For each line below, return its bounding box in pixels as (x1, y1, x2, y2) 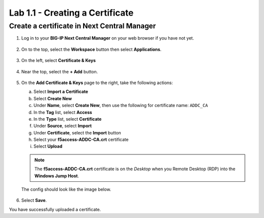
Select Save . (21, 197, 47, 203)
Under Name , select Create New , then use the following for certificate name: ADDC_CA (33, 103, 208, 109)
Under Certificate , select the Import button (33, 130, 121, 135)
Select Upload (33, 143, 63, 149)
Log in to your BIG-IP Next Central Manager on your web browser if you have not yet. (21, 35, 194, 41)
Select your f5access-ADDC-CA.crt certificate (33, 137, 129, 143)
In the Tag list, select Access (33, 109, 92, 115)
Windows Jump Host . (34, 173, 79, 178)
